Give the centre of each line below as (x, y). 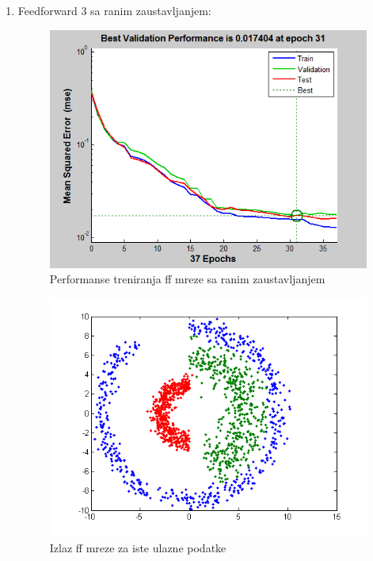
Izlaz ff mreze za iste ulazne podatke (138, 547)
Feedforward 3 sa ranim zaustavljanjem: (114, 10)
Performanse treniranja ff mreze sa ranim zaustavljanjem (187, 279)
